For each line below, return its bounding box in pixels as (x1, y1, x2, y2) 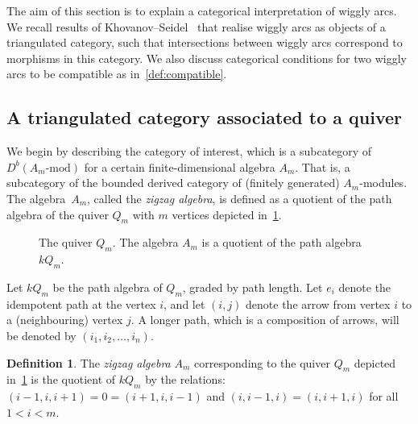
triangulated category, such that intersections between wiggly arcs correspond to (6, 34, 403, 51)
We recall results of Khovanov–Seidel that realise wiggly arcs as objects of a (6, 18, 386, 35)
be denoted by (6, 326, 77, 343)
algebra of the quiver (6, 206, 109, 222)
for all (369, 388, 399, 405)
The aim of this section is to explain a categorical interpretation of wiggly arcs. (6, 2, 397, 19)
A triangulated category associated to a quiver (6, 105, 403, 130)
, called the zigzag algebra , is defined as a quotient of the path (87, 189, 392, 206)
